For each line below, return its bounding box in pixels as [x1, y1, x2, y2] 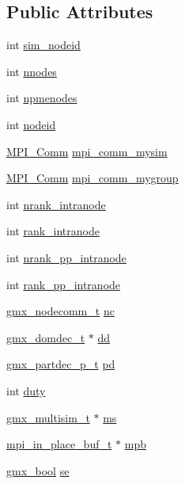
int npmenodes [6, 90, 77, 106]
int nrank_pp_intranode [6, 249, 126, 265]
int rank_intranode [6, 223, 100, 239]
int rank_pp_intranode [6, 276, 121, 292]
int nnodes [6, 63, 57, 79]
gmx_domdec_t [6, 329, 85, 345]
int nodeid [6, 116, 56, 132]
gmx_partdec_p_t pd [6, 356, 115, 372]
